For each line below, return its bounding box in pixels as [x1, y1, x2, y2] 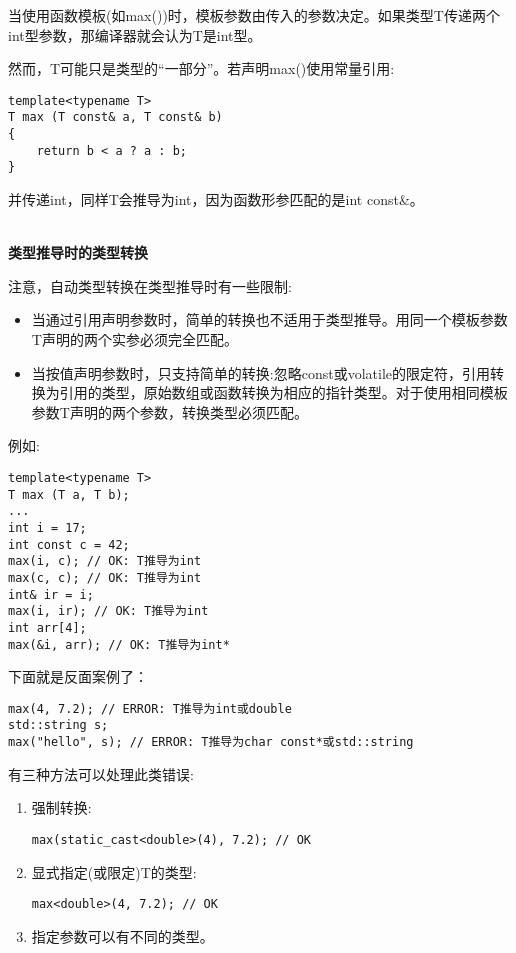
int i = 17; [8, 520, 87, 535]
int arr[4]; [8, 620, 87, 635]
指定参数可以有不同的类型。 [31, 925, 214, 946]
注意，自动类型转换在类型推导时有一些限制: [8, 275, 292, 296]
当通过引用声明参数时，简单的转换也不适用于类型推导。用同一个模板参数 [31, 309, 508, 330]
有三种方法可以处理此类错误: [8, 763, 194, 784]
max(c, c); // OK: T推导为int [8, 570, 202, 585]
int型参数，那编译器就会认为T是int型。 [8, 24, 262, 45]
